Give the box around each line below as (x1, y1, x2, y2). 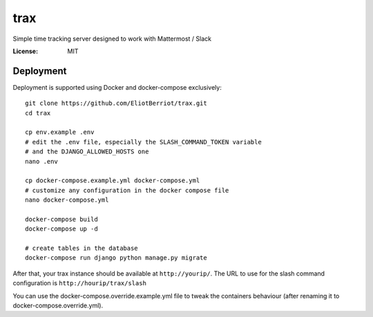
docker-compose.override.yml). (12, 301, 104, 310)
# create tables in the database (25, 244, 138, 252)
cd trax (25, 109, 51, 117)
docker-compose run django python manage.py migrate (25, 254, 207, 262)
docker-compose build (25, 215, 98, 223)
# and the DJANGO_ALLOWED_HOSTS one (25, 148, 149, 155)
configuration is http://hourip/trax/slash (12, 279, 146, 287)
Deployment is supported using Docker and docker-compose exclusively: (12, 83, 222, 91)
